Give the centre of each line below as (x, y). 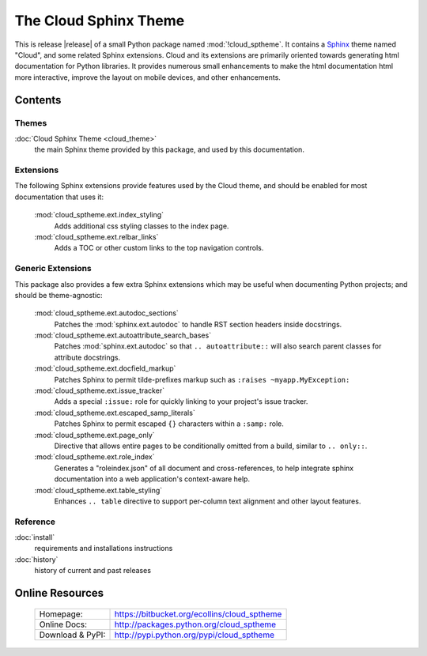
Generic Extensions (53, 269)
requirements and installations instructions (104, 549)
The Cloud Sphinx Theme (100, 21)
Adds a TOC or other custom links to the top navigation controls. (159, 248)
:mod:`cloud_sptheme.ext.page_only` (94, 435)
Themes (31, 123)
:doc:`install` (35, 537)
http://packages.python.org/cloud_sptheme (195, 624)
